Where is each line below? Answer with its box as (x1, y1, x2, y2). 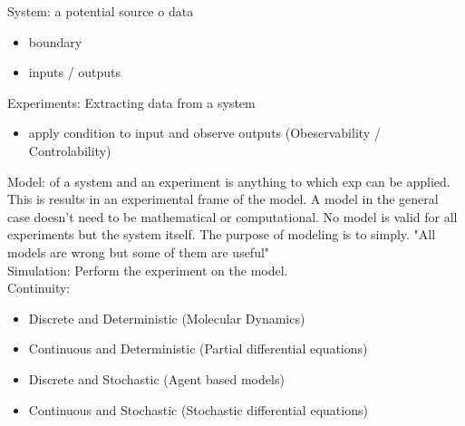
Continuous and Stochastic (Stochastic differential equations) (28, 400, 368, 419)
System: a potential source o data (7, 2, 194, 20)
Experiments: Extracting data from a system (7, 92, 256, 111)
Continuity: (7, 278, 71, 297)
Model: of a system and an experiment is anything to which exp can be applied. (7, 171, 450, 190)
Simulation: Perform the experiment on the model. (7, 260, 288, 279)
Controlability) (28, 140, 111, 160)
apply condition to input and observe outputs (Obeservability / (28, 123, 381, 142)
